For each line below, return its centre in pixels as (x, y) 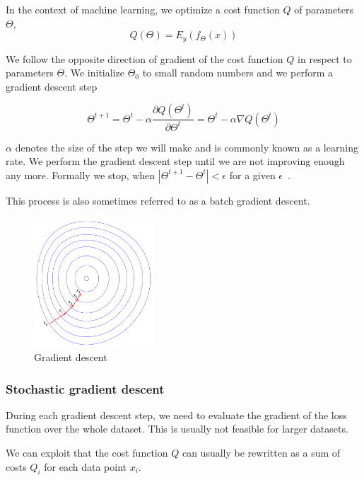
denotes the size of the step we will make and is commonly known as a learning (187, 147)
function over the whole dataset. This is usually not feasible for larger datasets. (177, 429)
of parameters (324, 9)
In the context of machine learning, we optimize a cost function (143, 9)
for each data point (85, 466)
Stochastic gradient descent (85, 388)
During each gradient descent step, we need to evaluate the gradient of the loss (176, 415)
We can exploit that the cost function (87, 453)
